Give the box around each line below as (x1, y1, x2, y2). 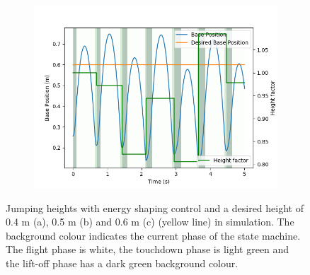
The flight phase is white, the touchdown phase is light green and (6, 242, 289, 257)
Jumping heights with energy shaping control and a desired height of (6, 200, 304, 215)
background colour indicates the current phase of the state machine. (6, 228, 301, 242)
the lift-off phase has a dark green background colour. (6, 255, 239, 270)
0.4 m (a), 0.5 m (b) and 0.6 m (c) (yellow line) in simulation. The (6, 214, 294, 229)
